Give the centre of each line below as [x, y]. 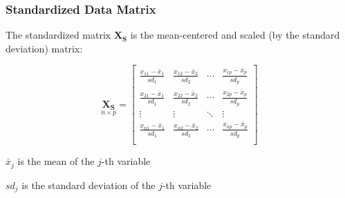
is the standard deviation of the [88, 185]
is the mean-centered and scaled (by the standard [235, 35]
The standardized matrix [58, 35]
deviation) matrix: [44, 48]
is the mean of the [56, 161]
